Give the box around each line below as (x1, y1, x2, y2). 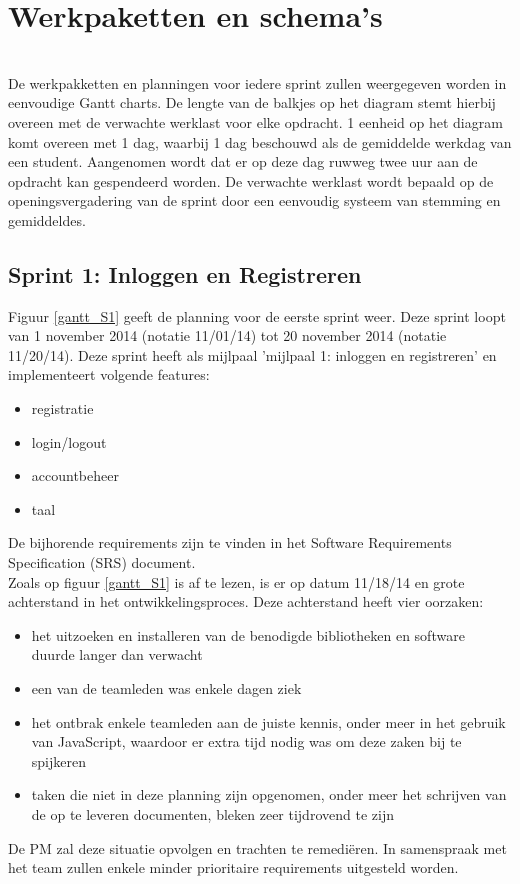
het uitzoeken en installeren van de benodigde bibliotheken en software (31, 624, 465, 645)
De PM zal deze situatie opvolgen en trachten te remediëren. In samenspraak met (8, 837, 507, 858)
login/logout (31, 431, 107, 452)
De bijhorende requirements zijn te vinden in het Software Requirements (8, 532, 452, 553)
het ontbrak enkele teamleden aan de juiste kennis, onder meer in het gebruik (31, 711, 506, 732)
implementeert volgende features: (8, 364, 210, 385)
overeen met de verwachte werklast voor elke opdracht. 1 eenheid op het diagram (8, 111, 503, 132)
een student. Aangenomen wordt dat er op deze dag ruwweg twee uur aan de (8, 151, 478, 172)
